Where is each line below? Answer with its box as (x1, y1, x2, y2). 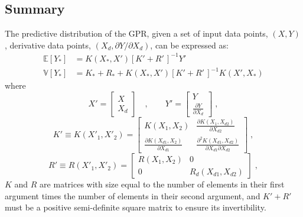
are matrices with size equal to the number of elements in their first (40, 178, 285, 190)
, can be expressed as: (150, 38, 229, 51)
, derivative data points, (5, 38, 91, 51)
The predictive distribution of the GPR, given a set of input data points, (5, 27, 268, 40)
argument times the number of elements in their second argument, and (5, 189, 260, 202)
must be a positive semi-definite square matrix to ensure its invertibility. (5, 201, 266, 213)
